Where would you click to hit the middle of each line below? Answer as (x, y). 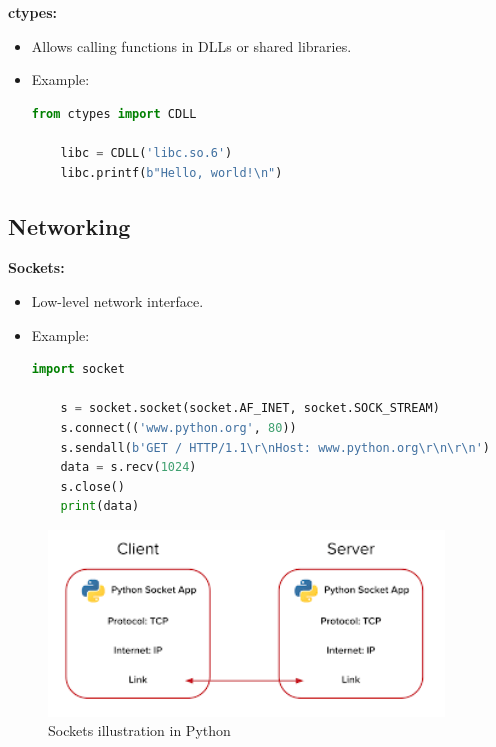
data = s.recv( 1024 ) (128, 467)
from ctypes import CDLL (114, 113)
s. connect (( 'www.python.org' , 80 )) (178, 427)
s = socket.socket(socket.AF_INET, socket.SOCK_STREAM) (250, 408)
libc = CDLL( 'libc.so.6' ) (146, 152)
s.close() (92, 486)
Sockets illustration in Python (139, 730)
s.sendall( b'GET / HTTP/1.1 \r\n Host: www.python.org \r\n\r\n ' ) (275, 447)
